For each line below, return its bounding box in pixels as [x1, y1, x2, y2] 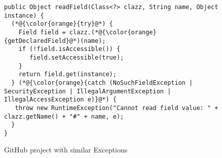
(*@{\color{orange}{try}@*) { [11, 20, 113, 28]
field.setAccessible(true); [29, 54, 124, 61]
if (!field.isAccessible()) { [18, 45, 121, 53]
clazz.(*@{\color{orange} [69, 28, 157, 36]
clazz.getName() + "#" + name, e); [4, 113, 124, 120]
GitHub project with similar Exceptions [4, 144, 128, 154]
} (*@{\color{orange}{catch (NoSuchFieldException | [11, 79, 193, 86]
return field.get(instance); [18, 71, 117, 78]
